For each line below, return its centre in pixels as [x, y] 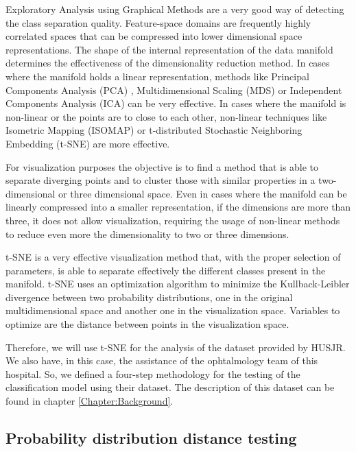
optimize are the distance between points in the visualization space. [147, 324]
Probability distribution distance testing [151, 438]
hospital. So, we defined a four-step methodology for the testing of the [153, 373]
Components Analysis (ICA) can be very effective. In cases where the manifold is [176, 103]
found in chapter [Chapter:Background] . [90, 401]
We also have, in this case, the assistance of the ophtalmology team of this [162, 360]
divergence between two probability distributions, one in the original [149, 297]
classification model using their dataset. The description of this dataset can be [170, 387]
